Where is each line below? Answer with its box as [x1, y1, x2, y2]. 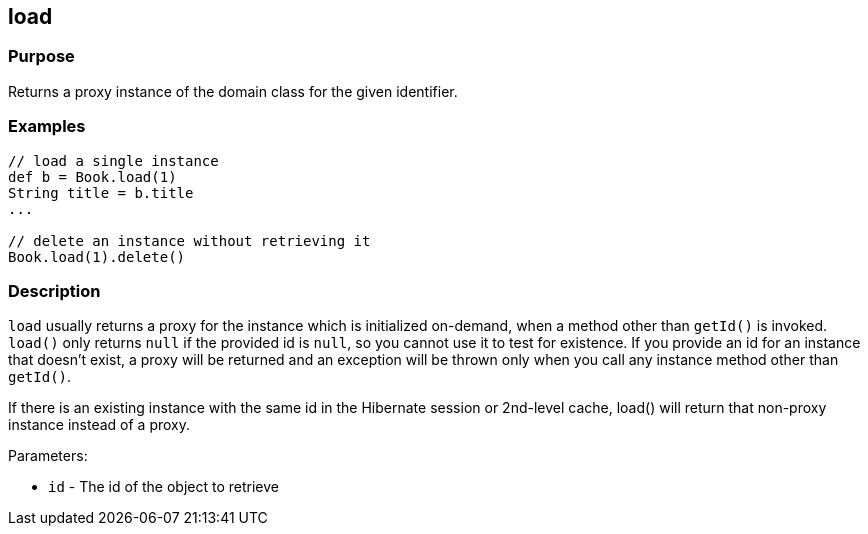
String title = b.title [8, 184, 194, 201]
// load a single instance [8, 152, 219, 169]
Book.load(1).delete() [8, 248, 186, 265]
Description [8, 280, 101, 301]
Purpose [8, 46, 75, 67]
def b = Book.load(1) [8, 168, 177, 185]
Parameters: [8, 447, 88, 465]
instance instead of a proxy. [8, 416, 191, 434]
